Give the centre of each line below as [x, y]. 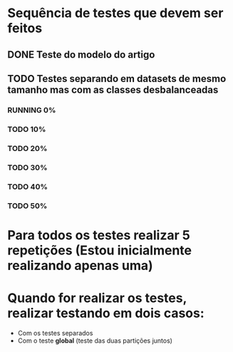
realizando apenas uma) [80, 265]
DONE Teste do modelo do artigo [81, 55]
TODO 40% [28, 187]
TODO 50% [27, 206]
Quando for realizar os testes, [97, 298]
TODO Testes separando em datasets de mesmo [117, 79]
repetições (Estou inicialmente [100, 250]
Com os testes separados [55, 333]
